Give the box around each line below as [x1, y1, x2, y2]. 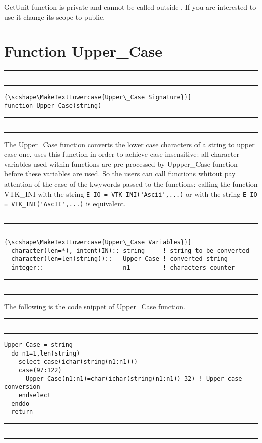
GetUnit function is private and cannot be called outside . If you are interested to [4, 2, 256, 12]
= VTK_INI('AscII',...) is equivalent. [4, 198, 126, 209]
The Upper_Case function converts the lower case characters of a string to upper [4, 139, 255, 149]
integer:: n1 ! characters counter [11, 263, 235, 271]
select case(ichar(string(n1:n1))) [18, 358, 138, 366]
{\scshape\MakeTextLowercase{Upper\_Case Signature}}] [4, 94, 192, 101]
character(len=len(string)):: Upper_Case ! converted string [11, 255, 228, 263]
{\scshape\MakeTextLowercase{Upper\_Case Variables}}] [4, 238, 192, 246]
